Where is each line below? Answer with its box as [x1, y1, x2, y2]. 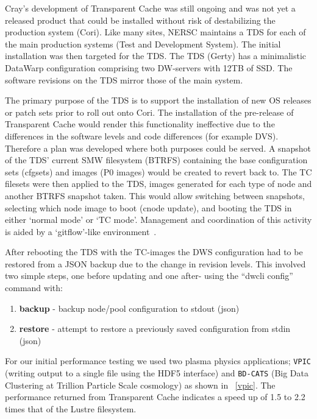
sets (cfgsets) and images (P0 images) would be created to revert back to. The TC [5, 165, 312, 178]
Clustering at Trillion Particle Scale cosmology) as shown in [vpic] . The [5, 378, 276, 391]
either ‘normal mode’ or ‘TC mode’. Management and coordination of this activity [5, 213, 312, 226]
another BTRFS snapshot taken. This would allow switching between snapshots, [5, 189, 305, 202]
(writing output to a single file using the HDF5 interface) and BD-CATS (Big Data [5, 367, 308, 379]
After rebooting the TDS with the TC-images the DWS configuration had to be [5, 245, 303, 258]
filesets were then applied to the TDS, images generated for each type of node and [5, 177, 312, 190]
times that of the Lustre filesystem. [5, 402, 137, 415]
